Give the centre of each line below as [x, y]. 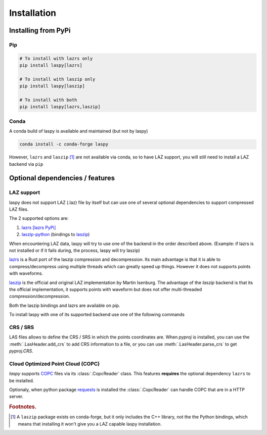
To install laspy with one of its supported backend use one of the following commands [97, 315]
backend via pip [26, 164]
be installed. [22, 381]
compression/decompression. [40, 296]
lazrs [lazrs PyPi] [39, 227]
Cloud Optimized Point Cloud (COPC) [54, 364]
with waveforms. [26, 273]
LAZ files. [19, 209]
